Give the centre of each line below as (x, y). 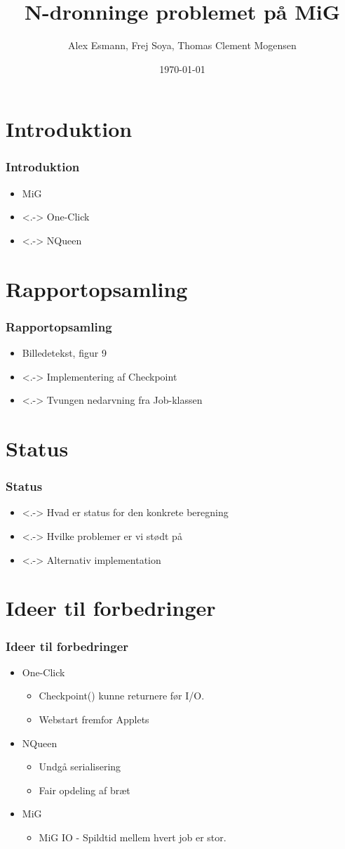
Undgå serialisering (80, 766)
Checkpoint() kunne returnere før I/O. (122, 696)
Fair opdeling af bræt (84, 790)
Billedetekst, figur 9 (64, 353)
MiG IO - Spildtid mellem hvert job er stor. (133, 837)
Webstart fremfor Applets (94, 719)
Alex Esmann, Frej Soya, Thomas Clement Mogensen (182, 45)
